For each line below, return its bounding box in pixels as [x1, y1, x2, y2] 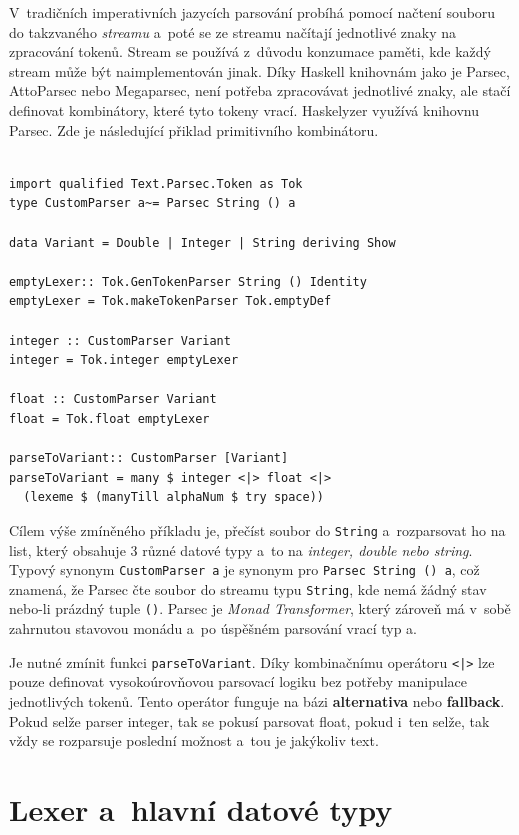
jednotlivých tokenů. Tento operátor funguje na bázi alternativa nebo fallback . [9, 690, 505, 711]
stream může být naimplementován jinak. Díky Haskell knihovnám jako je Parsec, [9, 60, 510, 81]
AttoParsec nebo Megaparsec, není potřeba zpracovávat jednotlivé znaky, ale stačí [9, 80, 511, 101]
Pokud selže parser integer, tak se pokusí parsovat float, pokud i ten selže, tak [9, 710, 490, 731]
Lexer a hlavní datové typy [9, 788, 393, 829]
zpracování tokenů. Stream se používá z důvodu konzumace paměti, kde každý [9, 41, 491, 62]
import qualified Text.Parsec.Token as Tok [9, 176, 303, 191]
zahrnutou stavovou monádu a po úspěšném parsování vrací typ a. [9, 618, 418, 639]
